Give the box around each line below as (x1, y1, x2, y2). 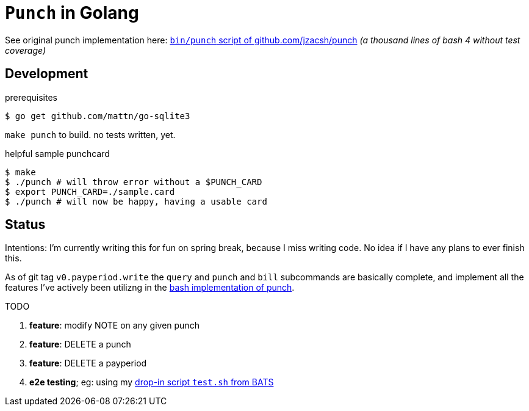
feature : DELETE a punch (29, 339, 131, 350)
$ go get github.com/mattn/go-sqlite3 (5, 111, 190, 121)
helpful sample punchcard (5, 148, 110, 159)
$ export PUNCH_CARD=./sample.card (5, 186, 175, 197)
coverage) (5, 45, 46, 56)
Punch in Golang (5, 2, 139, 23)
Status (5, 217, 46, 233)
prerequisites (5, 92, 57, 103)
